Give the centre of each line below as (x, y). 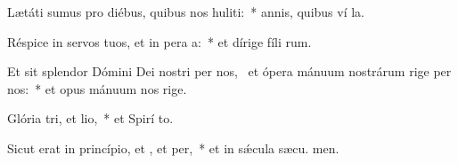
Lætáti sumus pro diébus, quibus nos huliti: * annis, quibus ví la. (186, 12)
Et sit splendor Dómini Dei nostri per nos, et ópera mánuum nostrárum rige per (229, 71)
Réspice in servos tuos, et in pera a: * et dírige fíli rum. (159, 41)
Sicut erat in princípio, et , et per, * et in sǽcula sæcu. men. (173, 147)
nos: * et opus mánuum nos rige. (97, 88)
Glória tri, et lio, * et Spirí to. (90, 118)
